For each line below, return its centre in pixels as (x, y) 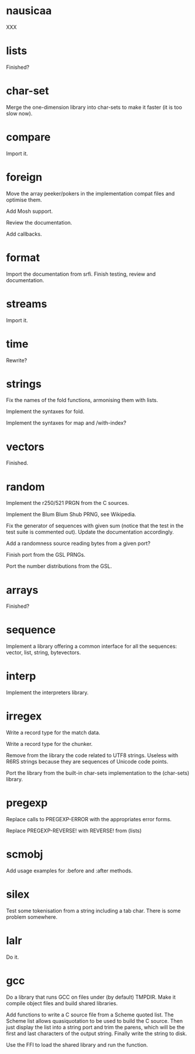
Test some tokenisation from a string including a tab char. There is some (93, 911)
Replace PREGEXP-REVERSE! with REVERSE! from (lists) (74, 831)
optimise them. (24, 200)
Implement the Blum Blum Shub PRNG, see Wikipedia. (71, 514)
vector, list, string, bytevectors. (43, 653)
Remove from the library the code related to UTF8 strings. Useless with (92, 755)
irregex (24, 716)
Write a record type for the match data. (53, 732)
